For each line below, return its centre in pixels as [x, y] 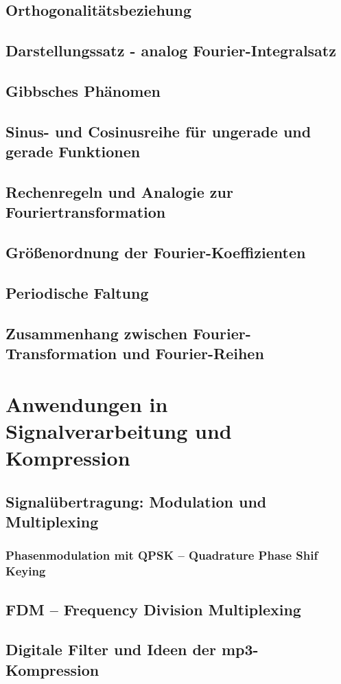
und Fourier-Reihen [193, 353]
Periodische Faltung [77, 292]
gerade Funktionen [73, 151]
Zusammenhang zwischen [97, 333]
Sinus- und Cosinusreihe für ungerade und [158, 131]
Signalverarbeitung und [119, 430]
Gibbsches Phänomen [83, 90]
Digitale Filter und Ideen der [111, 649]
